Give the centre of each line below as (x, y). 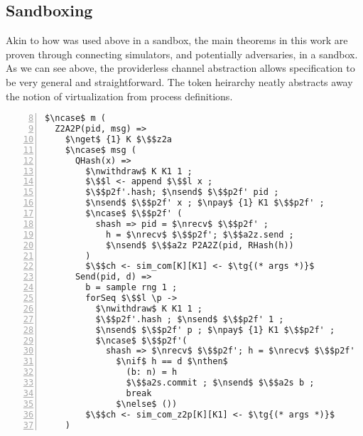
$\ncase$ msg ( (101, 150)
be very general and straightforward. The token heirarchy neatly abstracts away (179, 81)
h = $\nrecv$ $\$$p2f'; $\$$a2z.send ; (200, 234)
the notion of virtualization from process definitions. (119, 96)
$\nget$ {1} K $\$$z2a (118, 139)
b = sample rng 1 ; (131, 288)
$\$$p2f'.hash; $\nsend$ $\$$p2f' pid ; (182, 192)
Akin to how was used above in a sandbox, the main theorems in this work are (177, 40)
